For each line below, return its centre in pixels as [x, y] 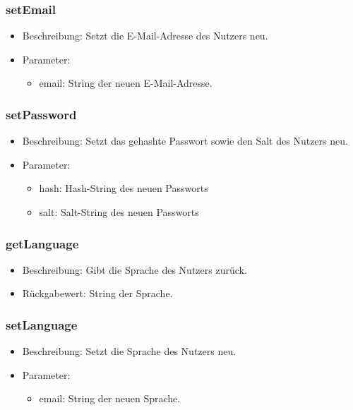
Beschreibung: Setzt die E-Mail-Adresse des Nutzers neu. [145, 36]
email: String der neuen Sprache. [110, 398]
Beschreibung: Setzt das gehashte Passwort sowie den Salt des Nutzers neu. [185, 141]
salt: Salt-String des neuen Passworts [119, 212]
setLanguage [42, 324]
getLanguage [42, 243]
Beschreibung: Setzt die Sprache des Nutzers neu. [129, 351]
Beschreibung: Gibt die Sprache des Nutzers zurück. [134, 269]
